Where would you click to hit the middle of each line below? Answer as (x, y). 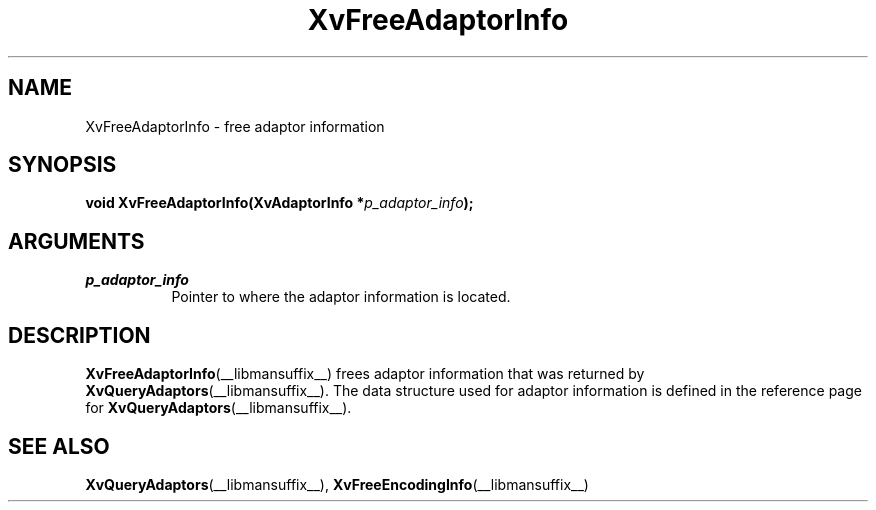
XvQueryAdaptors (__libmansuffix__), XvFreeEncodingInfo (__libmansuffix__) (337, 484)
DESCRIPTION (79, 335)
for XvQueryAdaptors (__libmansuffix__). (218, 408)
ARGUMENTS (76, 241)
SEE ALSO (59, 446)
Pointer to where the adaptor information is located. (341, 297)
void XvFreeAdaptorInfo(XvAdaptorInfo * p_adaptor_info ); (279, 203)
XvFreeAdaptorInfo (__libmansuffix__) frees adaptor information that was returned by (365, 374)
